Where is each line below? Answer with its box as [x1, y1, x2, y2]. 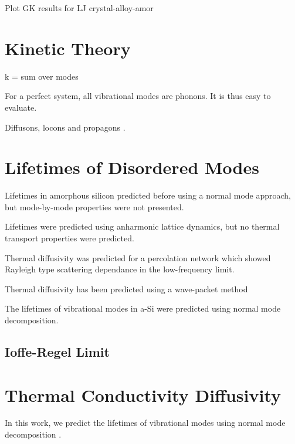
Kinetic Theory [5, 36, 131, 60]
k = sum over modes [5, 70, 79, 82]
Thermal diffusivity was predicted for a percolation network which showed [5, 251, 271, 264]
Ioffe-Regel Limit [5, 342, 110, 360]
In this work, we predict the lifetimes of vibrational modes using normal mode [5, 416, 286, 429]
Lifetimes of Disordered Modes [5, 155, 259, 179]
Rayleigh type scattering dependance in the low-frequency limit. [5, 263, 235, 275]
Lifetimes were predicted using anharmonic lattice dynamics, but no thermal [5, 220, 280, 233]
